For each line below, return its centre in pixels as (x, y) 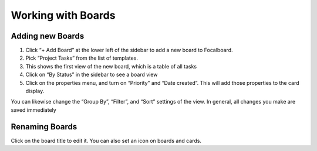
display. (35, 91)
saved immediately (34, 110)
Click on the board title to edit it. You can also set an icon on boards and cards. (106, 140)
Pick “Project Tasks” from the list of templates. (82, 58)
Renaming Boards (44, 127)
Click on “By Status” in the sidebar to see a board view (92, 75)
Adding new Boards (48, 36)
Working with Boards (63, 15)
